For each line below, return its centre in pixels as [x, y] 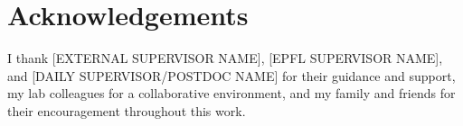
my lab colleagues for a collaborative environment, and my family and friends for [231, 93]
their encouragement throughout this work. [127, 110]
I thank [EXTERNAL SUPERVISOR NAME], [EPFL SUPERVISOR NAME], [225, 58]
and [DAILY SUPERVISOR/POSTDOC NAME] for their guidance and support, [231, 75]
